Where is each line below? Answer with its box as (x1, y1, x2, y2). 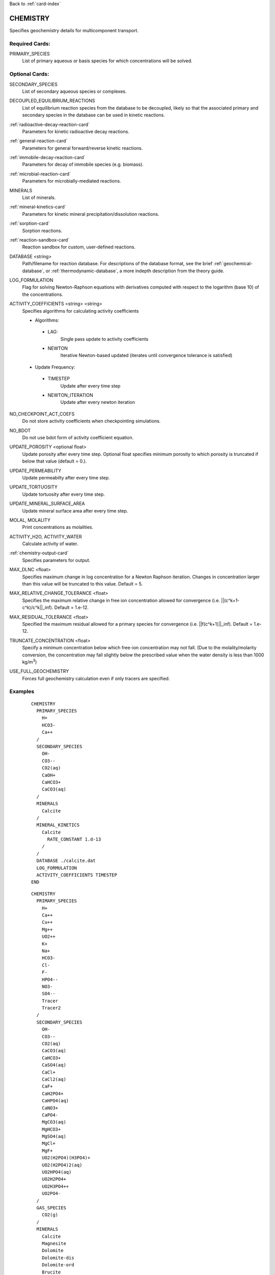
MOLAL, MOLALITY (9, 517, 51, 523)
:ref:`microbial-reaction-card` (9, 171, 71, 177)
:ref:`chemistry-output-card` (9, 550, 69, 556)
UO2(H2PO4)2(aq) (41, 1162, 82, 1168)
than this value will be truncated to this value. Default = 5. (22, 581, 143, 587)
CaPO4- (41, 1112, 59, 1118)
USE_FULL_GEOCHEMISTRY (9, 668, 69, 674)
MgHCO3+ (41, 1126, 61, 1132)
